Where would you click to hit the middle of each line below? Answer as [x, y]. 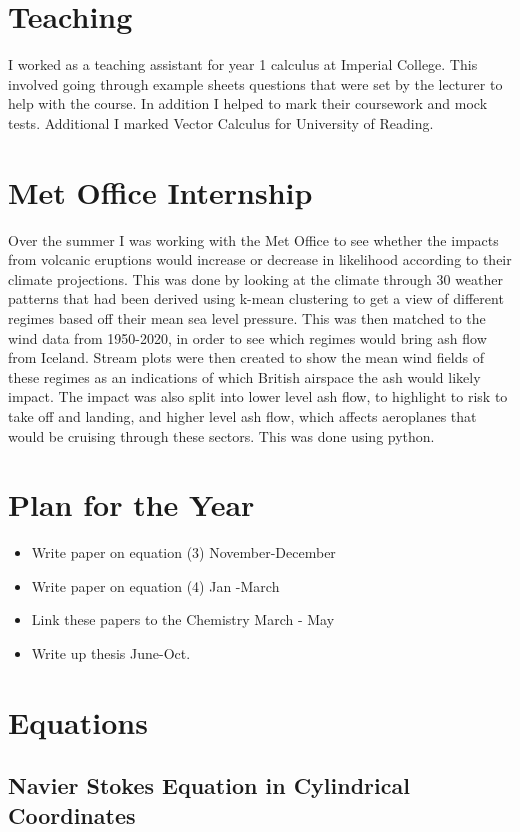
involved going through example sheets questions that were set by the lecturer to [255, 83]
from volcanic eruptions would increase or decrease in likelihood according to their [260, 259]
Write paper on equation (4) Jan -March [155, 585]
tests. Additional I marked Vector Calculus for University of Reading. [221, 122]
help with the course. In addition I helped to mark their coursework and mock [248, 103]
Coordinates [72, 814]
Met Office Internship [160, 191]
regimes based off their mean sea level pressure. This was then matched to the [247, 318]
